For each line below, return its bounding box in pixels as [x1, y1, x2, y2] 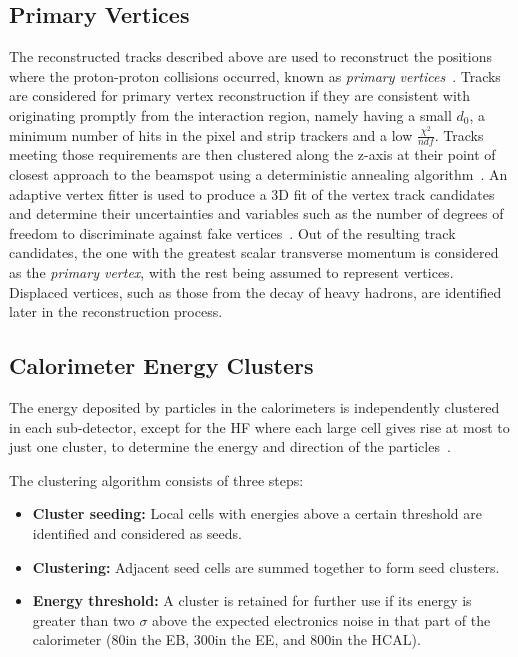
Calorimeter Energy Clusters [9, 350, 314, 381]
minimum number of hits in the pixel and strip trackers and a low [9, 124, 413, 145]
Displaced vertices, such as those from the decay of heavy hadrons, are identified [9, 281, 502, 302]
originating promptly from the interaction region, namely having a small [9, 104, 452, 125]
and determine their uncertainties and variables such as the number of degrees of [9, 203, 504, 224]
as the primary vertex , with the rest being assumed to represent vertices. [9, 261, 454, 282]
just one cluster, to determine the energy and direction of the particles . [9, 436, 451, 457]
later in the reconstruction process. [9, 301, 223, 322]
